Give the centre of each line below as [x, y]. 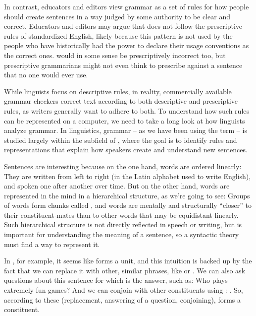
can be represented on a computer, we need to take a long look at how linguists [125, 120]
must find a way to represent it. [52, 244]
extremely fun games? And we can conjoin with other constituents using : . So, [124, 290]
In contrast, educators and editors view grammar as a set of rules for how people [127, 6]
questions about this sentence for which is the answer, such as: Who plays [116, 280]
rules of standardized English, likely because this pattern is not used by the [118, 35]
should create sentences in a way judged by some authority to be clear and [117, 16]
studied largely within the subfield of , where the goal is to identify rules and [121, 140]
